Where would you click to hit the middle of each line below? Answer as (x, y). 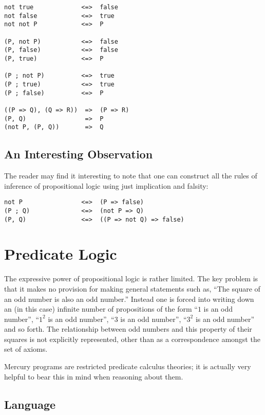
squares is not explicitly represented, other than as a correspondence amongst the (132, 339)
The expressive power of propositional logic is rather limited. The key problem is (131, 278)
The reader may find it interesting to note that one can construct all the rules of (131, 176)
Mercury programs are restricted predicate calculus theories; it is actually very (128, 366)
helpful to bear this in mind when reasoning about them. (94, 376)
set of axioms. (26, 349)
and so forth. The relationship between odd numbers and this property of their (128, 329)
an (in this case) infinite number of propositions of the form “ (101, 309)
